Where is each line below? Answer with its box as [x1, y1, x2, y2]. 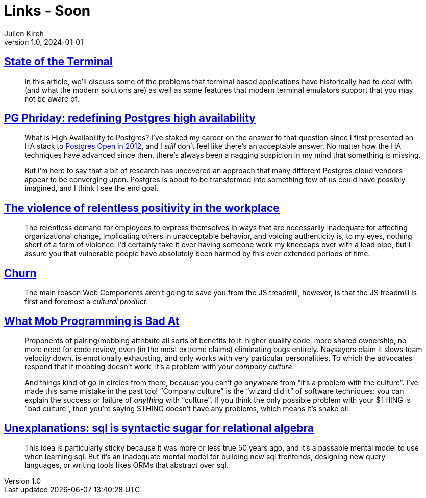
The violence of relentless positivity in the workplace [4, 201, 280, 214]
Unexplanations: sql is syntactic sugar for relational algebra [4, 421, 314, 435]
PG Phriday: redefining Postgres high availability [4, 112, 256, 125]
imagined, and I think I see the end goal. [24, 184, 159, 193]
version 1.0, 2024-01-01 [4, 37, 83, 46]
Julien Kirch [4, 29, 44, 38]
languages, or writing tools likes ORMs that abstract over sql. [24, 460, 229, 469]
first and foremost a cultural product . [24, 297, 148, 306]
